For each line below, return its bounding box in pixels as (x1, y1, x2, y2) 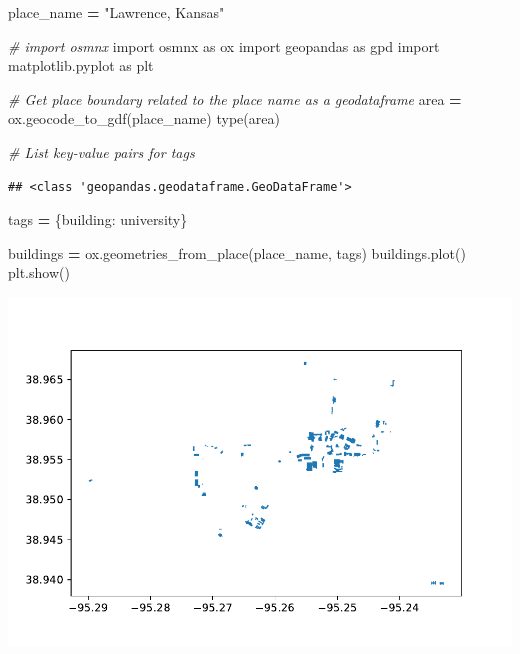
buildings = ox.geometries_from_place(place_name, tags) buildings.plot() (8, 242, 466, 263)
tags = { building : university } (8, 209, 188, 230)
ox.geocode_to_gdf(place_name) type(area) (8, 108, 280, 129)
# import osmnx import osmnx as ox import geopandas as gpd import (8, 35, 440, 56)
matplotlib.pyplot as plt (8, 55, 154, 76)
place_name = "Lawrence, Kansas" (8, 2, 225, 22)
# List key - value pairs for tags (8, 141, 195, 162)
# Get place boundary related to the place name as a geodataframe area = (8, 88, 462, 109)
